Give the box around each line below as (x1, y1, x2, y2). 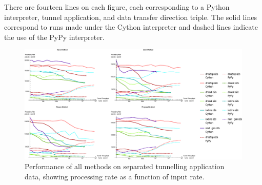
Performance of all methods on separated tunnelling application (25, 161, 225, 172)
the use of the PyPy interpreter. (4, 31, 105, 42)
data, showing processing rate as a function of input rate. (25, 171, 205, 182)
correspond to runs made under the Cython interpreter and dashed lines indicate (4, 22, 258, 32)
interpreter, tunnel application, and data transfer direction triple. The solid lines (4, 11, 257, 22)
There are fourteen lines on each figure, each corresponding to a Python (4, 2, 230, 12)
